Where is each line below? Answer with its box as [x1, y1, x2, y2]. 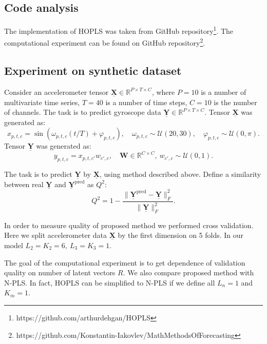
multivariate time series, [4, 96, 80, 107]
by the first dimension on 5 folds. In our [118, 230, 244, 240]
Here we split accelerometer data [4, 230, 107, 240]
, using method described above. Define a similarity [99, 169, 261, 179]
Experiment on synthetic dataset [4, 63, 182, 78]
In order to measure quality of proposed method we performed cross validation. [4, 219, 254, 230]
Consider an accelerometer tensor [4, 86, 109, 97]
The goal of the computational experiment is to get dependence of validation [4, 257, 245, 268]
